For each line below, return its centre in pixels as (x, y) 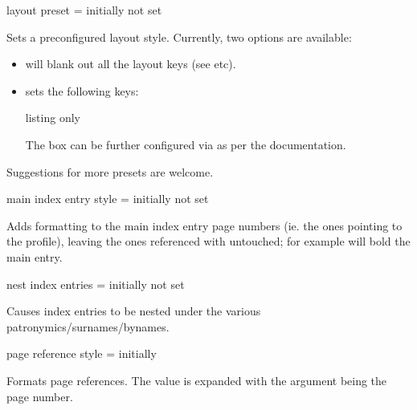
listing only (53, 118)
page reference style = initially (82, 353)
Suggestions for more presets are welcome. (110, 171)
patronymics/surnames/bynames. (88, 326)
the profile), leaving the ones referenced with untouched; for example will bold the (208, 241)
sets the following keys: (82, 90)
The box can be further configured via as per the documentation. (186, 144)
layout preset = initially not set (84, 10)
